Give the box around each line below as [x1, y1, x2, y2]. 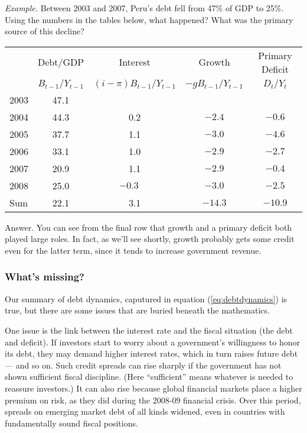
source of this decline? [5, 25, 84, 37]
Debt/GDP [38, 55, 84, 69]
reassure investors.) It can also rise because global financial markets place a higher [5, 382, 302, 394]
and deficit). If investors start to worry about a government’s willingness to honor [5, 335, 301, 348]
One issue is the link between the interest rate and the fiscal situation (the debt [5, 324, 293, 336]
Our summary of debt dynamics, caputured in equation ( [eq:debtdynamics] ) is [5, 292, 288, 305]
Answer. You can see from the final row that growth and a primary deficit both [5, 221, 292, 233]
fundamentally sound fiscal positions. [5, 416, 138, 429]
